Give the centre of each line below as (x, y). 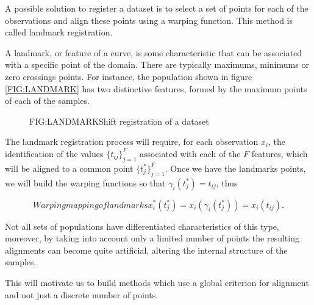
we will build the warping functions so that (85, 182)
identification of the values (54, 153)
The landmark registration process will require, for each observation (132, 141)
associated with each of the (190, 153)
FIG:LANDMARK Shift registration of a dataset (119, 121)
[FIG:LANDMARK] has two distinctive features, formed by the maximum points (156, 88)
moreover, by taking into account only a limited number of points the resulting (152, 238)
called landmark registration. (59, 32)
